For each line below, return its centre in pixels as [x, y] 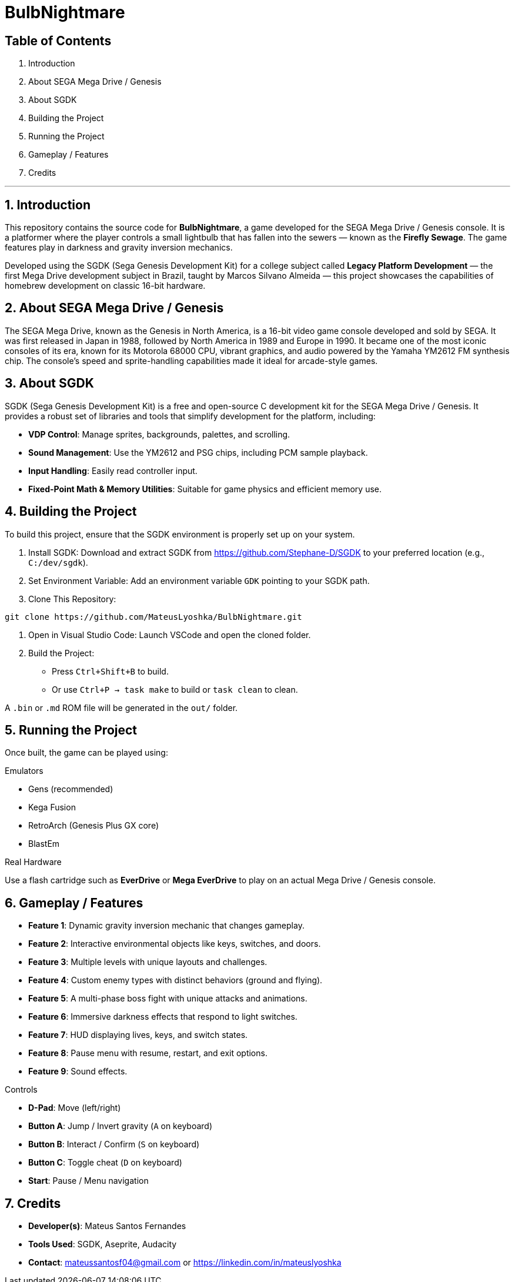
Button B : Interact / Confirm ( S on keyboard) [114, 1144]
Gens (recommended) [71, 789]
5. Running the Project [71, 730]
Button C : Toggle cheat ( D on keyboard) [105, 1163]
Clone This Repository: [72, 599]
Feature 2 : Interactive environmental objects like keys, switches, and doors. [175, 944]
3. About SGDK [49, 383]
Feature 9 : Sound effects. [78, 1071]
